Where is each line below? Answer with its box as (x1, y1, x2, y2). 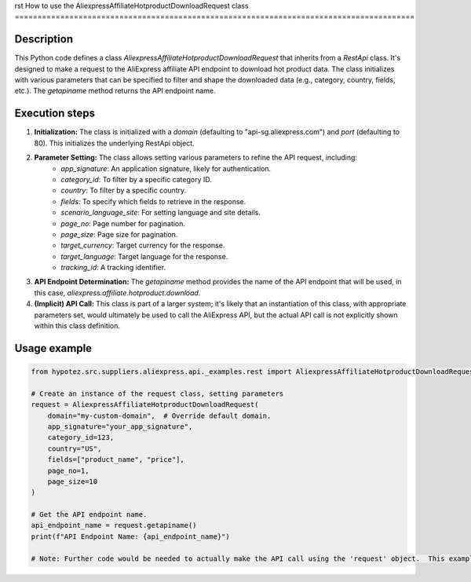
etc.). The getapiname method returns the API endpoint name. (14, 86, 216, 96)
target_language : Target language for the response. (60, 251, 228, 261)
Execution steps (14, 107, 96, 120)
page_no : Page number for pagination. (60, 218, 186, 228)
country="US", (47, 444, 102, 453)
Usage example (14, 342, 93, 355)
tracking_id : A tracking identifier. (60, 263, 166, 273)
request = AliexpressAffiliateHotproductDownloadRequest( (31, 401, 259, 409)
